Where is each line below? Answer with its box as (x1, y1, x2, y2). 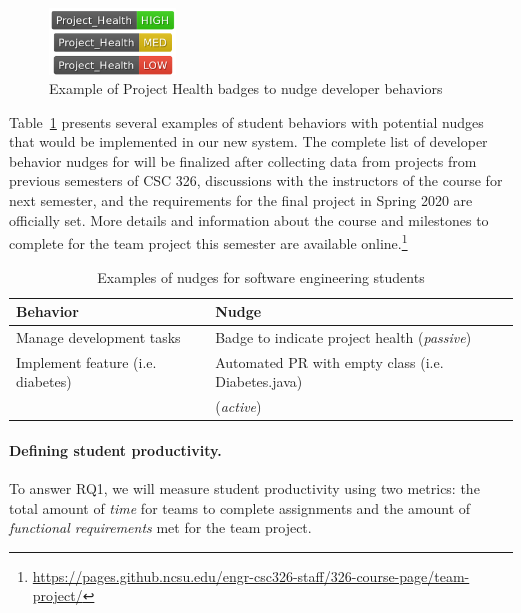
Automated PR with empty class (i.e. (215, 351, 444, 372)
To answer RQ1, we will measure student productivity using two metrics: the (9, 478, 480, 499)
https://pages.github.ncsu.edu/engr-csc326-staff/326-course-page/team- (32, 565, 470, 586)
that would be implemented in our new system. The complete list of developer (9, 131, 488, 152)
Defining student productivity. (9, 439, 222, 460)
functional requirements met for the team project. (9, 517, 312, 538)
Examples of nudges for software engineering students (97, 266, 425, 287)
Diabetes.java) (215, 371, 303, 392)
